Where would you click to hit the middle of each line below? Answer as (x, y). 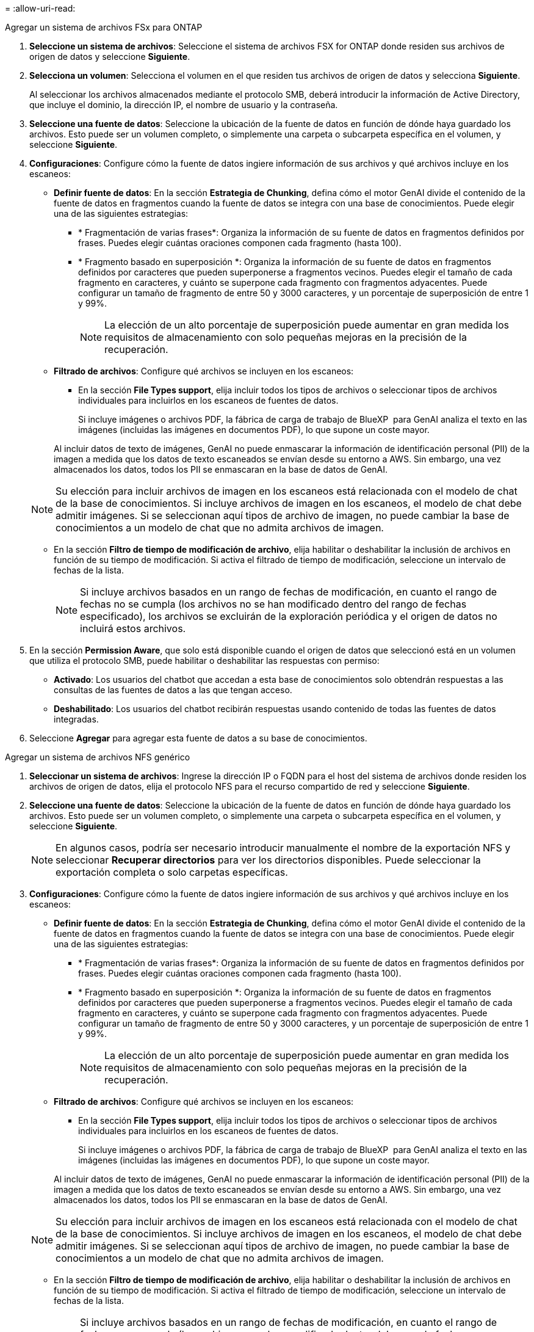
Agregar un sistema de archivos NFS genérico (98, 757)
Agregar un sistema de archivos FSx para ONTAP (104, 27)
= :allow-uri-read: (40, 8)
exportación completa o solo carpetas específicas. (172, 872)
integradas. (76, 719)
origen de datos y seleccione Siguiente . (110, 56)
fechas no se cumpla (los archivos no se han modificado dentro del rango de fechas (273, 604)
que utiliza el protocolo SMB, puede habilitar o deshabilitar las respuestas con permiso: (204, 661)
